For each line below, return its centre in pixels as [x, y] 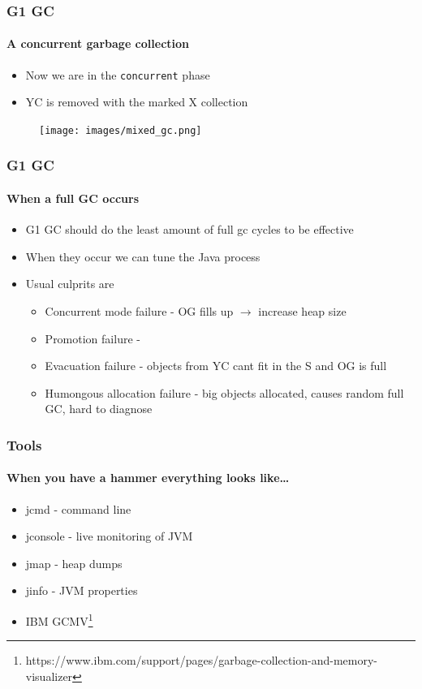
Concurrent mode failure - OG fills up [139, 310]
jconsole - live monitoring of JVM [109, 536]
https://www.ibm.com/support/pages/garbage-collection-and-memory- [201, 660]
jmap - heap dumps [74, 563]
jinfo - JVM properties [82, 590]
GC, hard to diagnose [99, 409]
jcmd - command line [78, 508]
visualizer [49, 676]
